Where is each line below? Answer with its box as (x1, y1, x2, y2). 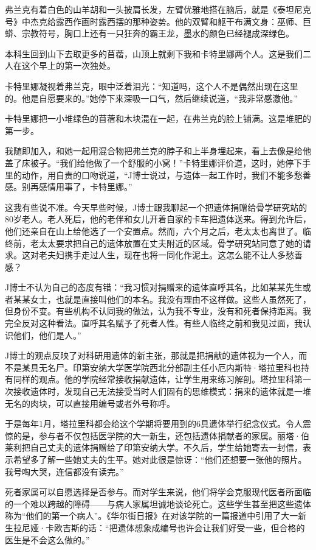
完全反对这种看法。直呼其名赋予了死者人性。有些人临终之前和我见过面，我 (5, 317, 303, 330)
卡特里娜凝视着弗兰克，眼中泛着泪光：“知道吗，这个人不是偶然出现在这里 (5, 79, 298, 92)
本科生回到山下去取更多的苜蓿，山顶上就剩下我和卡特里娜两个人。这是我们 (5, 47, 303, 60)
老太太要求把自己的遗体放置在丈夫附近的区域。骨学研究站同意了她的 (30, 236, 303, 249)
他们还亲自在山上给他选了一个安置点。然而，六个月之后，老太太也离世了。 (5, 224, 303, 237)
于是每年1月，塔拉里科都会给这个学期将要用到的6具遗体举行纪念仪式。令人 (5, 417, 303, 430)
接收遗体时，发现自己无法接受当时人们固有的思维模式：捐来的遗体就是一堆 (13, 385, 311, 398)
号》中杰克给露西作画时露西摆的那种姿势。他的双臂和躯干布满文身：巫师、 (5, 15, 303, 27)
